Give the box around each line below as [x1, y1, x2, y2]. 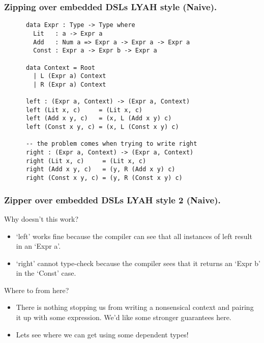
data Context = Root [25, 64, 95, 71]
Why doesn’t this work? [4, 213, 79, 224]
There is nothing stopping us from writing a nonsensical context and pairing [16, 302, 254, 312]
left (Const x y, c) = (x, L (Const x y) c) [25, 123, 179, 131]
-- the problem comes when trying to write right [25, 140, 197, 148]
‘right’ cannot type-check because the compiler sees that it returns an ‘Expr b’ [16, 257, 260, 268]
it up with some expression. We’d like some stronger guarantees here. [16, 312, 231, 323]
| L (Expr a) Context [33, 72, 106, 80]
